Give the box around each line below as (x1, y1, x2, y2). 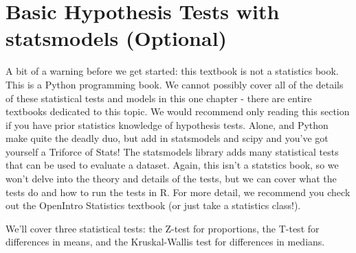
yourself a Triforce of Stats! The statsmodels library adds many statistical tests (5, 144, 339, 158)
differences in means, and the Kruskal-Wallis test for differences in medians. (5, 234, 325, 249)
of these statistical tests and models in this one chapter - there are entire (5, 91, 312, 105)
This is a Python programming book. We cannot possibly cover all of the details (5, 77, 344, 91)
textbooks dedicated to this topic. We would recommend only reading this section (5, 104, 350, 119)
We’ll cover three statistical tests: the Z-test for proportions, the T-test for (5, 221, 320, 235)
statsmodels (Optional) (5, 24, 227, 52)
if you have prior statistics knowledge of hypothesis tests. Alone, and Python (5, 117, 329, 132)
